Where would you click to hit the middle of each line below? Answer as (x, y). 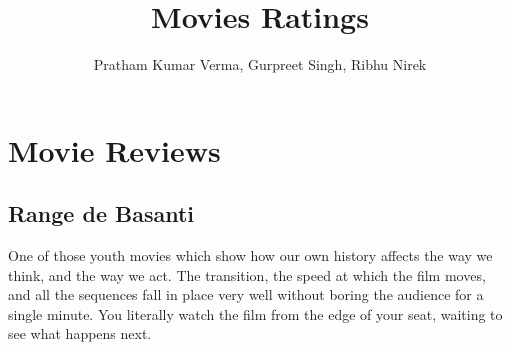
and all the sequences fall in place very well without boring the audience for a (246, 294)
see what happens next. (80, 333)
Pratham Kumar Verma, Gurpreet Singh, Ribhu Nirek (260, 64)
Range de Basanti (101, 213)
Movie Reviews (114, 149)
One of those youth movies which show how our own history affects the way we (250, 255)
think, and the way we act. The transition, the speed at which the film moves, (247, 274)
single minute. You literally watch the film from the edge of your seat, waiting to (255, 313)
